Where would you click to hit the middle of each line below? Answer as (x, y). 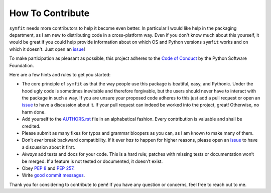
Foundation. (22, 65)
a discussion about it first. (48, 147)
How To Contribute (49, 13)
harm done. (34, 112)
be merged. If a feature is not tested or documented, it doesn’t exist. (92, 161)
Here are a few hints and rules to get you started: (60, 74)
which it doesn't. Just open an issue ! (47, 49)
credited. (31, 126)
